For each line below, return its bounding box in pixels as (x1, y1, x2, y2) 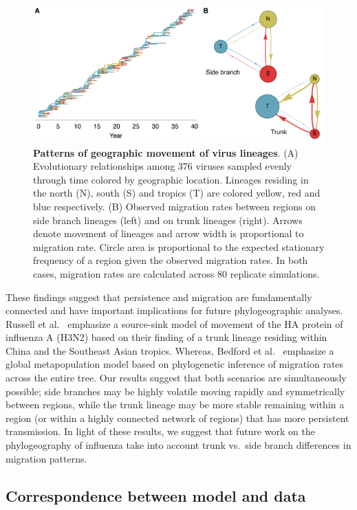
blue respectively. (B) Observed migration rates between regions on (33, 199, 316, 213)
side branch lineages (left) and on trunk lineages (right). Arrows (33, 212, 303, 227)
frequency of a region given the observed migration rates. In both (33, 253, 308, 267)
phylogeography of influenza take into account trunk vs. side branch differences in (6, 438, 351, 452)
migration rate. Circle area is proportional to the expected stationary (33, 239, 325, 254)
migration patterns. (6, 451, 87, 465)
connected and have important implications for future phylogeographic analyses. (6, 303, 343, 318)
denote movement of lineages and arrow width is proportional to (33, 226, 304, 241)
